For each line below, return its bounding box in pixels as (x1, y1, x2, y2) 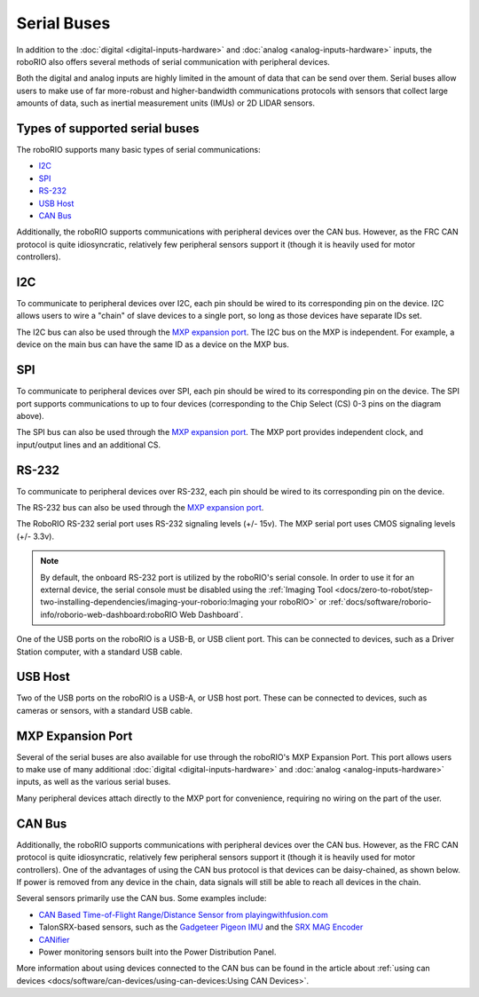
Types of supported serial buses (16, 121, 200, 136)
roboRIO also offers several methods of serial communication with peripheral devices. (16, 56, 330, 67)
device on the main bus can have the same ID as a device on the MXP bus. (16, 339, 290, 350)
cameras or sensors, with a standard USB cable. (16, 705, 192, 716)
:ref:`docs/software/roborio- (328, 597, 432, 607)
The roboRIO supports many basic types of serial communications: (16, 145, 261, 155)
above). (16, 410, 44, 421)
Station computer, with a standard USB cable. (16, 646, 183, 657)
